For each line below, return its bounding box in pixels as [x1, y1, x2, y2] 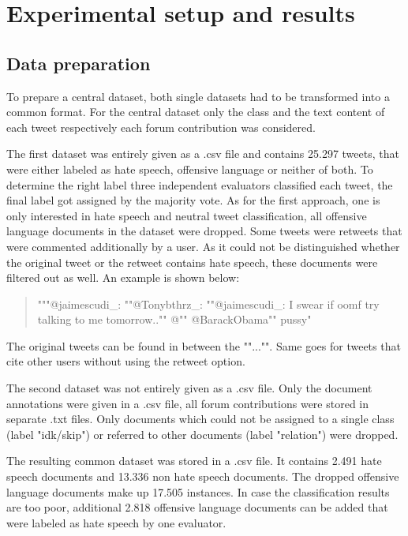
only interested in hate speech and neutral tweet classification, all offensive [6, 207, 367, 223]
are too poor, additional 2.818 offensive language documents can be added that [6, 499, 388, 515]
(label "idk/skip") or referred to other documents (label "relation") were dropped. [6, 425, 399, 442]
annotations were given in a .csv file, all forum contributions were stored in [6, 395, 369, 411]
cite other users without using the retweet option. [6, 353, 245, 369]
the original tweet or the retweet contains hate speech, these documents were [6, 253, 378, 270]
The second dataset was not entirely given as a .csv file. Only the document [6, 380, 372, 396]
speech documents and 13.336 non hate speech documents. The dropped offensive [6, 468, 399, 485]
